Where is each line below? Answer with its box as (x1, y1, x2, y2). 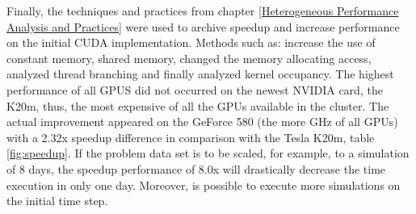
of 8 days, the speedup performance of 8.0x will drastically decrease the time (6, 160, 386, 177)
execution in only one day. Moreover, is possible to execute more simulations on (6, 176, 401, 193)
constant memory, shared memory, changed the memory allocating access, (6, 49, 372, 66)
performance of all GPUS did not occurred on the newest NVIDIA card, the (6, 81, 383, 98)
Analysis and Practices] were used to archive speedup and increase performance (6, 18, 400, 35)
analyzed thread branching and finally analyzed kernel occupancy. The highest (6, 65, 394, 82)
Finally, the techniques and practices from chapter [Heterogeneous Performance (6, 2, 399, 19)
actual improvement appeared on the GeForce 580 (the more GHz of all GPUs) (6, 113, 398, 130)
